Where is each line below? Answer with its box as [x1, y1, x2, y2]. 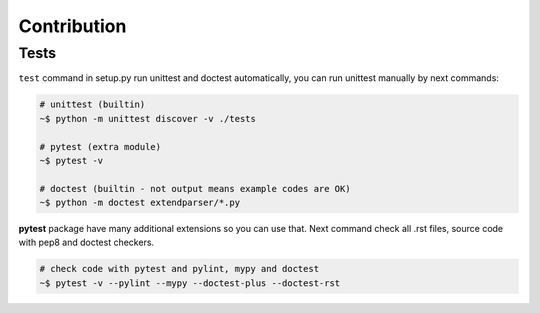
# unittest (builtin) [39, 99, 146, 110]
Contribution [18, 15, 127, 37]
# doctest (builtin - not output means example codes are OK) [39, 183, 351, 194]
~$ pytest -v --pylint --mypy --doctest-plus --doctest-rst [39, 277, 341, 289]
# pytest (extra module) [39, 141, 162, 152]
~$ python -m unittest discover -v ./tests [39, 113, 257, 124]
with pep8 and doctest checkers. [18, 236, 155, 249]
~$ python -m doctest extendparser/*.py [39, 197, 240, 209]
